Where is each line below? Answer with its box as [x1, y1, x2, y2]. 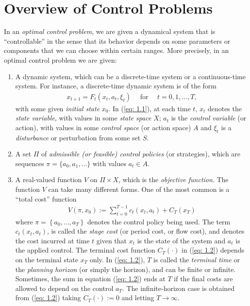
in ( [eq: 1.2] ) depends [181, 245, 245, 255]
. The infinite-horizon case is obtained [122, 283, 235, 293]
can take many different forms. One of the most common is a [48, 184, 230, 194]
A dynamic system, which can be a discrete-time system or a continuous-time [15, 71, 246, 81]
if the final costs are [174, 273, 233, 284]
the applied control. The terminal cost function [15, 245, 155, 255]
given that [96, 235, 127, 245]
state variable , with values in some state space [15, 113, 151, 123]
